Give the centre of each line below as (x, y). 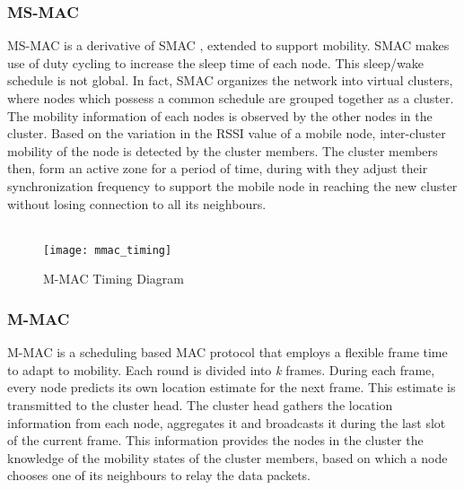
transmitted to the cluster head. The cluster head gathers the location (200, 405)
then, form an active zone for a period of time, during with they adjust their (218, 168)
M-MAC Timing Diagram (114, 279)
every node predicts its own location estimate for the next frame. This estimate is (232, 387)
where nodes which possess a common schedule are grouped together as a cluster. (231, 98)
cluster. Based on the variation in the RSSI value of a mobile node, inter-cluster (227, 133)
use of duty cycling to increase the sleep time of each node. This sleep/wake (215, 62)
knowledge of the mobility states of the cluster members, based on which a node (228, 457)
